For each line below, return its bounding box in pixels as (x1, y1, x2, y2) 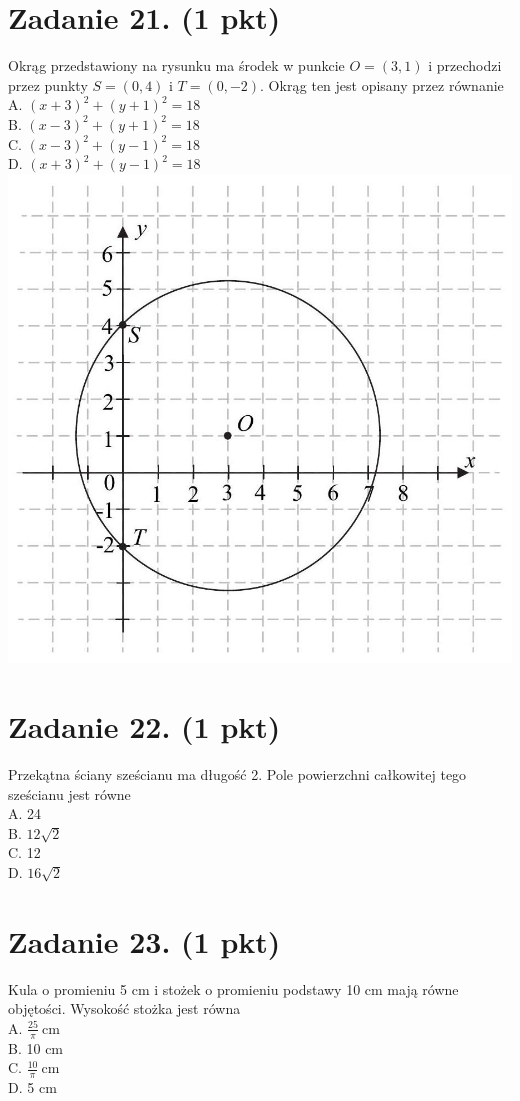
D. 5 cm (8, 1077, 57, 1098)
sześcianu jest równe (8, 783, 131, 804)
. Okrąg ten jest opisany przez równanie (260, 74, 504, 95)
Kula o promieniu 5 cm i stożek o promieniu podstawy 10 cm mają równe (8, 978, 459, 999)
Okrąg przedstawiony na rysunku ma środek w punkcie (8, 55, 345, 76)
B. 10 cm (8, 1037, 64, 1058)
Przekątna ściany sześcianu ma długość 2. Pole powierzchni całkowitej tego (8, 763, 467, 784)
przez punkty (8, 74, 88, 95)
